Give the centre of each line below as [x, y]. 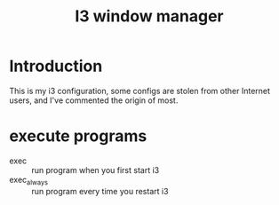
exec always [29, 181]
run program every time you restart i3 [100, 191]
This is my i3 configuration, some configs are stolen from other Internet [140, 91]
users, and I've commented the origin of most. [94, 100]
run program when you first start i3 [96, 170]
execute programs [78, 136]
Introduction [56, 66]
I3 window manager [149, 16]
